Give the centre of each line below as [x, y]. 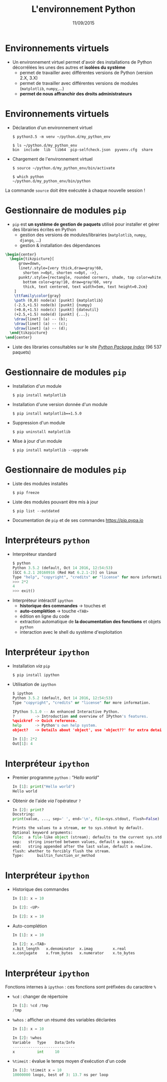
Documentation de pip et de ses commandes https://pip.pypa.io [78, 520]
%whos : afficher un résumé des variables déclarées [64, 1020]
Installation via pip [31, 666]
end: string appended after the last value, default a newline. [83, 846]
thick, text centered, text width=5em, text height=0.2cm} [85, 287]
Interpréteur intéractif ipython [43, 600]
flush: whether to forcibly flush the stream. [61, 851]
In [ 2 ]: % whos [27, 1038]
